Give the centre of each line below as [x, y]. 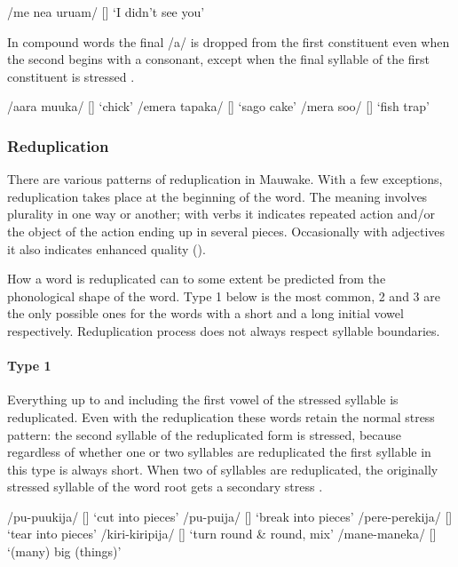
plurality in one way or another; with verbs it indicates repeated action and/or [221, 214]
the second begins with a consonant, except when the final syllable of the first [219, 59]
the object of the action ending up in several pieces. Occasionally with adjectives [226, 231]
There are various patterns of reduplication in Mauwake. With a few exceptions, [225, 179]
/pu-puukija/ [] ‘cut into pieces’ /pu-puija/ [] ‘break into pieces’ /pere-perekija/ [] [230, 516]
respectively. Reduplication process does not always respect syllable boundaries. [224, 330]
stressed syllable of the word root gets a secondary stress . [165, 487]
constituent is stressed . [71, 76]
